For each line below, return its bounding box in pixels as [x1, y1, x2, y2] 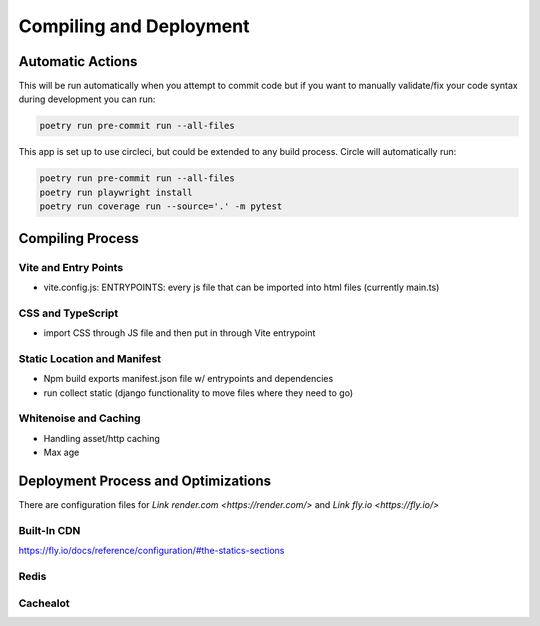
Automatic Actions [18, 53, 138, 70]
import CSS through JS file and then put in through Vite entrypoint [43, 327, 316, 339]
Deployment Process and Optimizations [18, 472, 272, 489]
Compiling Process [18, 230, 140, 247]
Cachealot [18, 596, 70, 610]
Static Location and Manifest [18, 351, 162, 365]
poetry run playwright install [39, 186, 194, 198]
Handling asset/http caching [43, 432, 160, 444]
